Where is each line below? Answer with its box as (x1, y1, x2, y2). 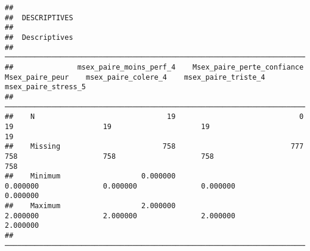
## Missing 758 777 (5, 142, 304, 151)
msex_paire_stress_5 (5, 83, 86, 92)
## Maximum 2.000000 (5, 202, 176, 211)
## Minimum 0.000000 (5, 172, 176, 181)
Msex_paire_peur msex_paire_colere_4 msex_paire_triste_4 (5, 73, 265, 81)
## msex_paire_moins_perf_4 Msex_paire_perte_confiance (5, 62, 304, 71)
